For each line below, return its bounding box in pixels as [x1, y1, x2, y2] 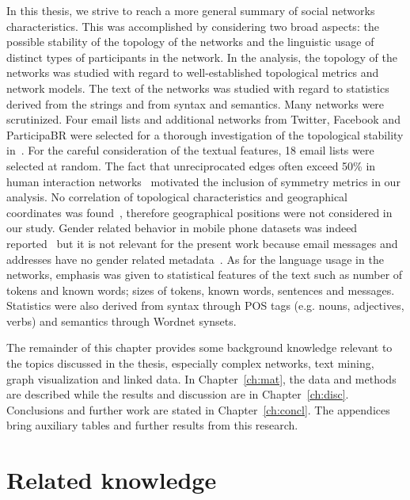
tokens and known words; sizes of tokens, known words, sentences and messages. [6, 281, 395, 298]
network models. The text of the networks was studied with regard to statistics [6, 79, 389, 96]
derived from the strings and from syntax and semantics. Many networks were [6, 95, 385, 112]
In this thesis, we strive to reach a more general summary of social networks [6, 2, 375, 18]
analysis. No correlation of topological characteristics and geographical [6, 189, 348, 205]
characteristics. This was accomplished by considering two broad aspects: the [6, 17, 379, 34]
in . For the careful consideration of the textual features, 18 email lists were [6, 142, 374, 158]
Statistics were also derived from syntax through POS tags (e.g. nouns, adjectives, [6, 297, 404, 314]
